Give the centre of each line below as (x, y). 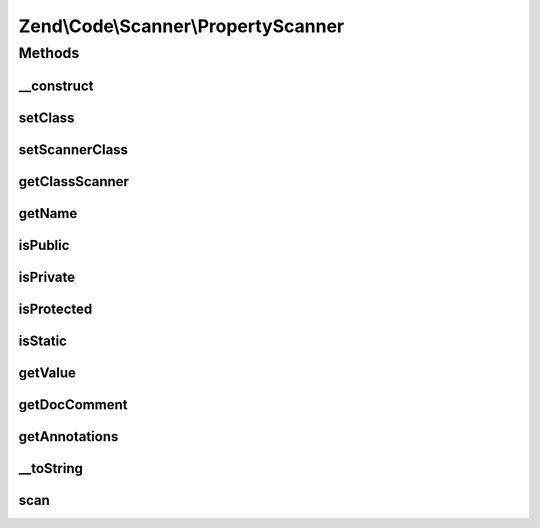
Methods (49, 53)
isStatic (42, 340)
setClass (46, 117)
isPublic (44, 245)
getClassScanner (74, 181)
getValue (47, 372)
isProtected (55, 308)
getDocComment (73, 404)
